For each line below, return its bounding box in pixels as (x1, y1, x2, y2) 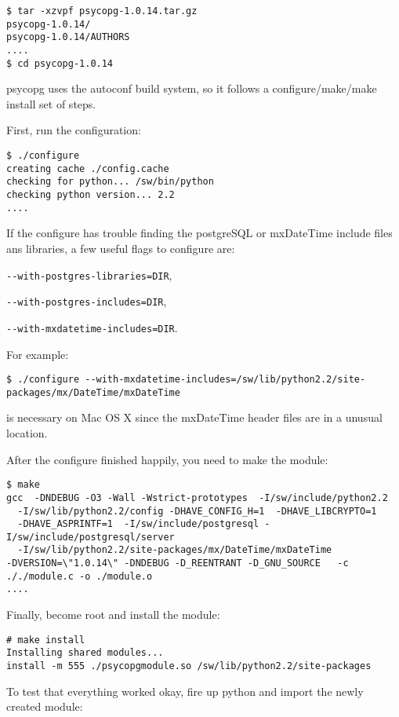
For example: (6, 346, 69, 362)
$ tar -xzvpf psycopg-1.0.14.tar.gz (6, 5, 198, 16)
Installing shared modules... (6, 647, 164, 659)
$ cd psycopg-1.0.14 (6, 57, 114, 69)
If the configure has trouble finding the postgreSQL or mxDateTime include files (6, 225, 393, 241)
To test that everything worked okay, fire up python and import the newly (6, 682, 364, 699)
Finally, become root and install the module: (6, 606, 220, 623)
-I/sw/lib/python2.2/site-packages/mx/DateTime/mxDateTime (17, 544, 332, 556)
